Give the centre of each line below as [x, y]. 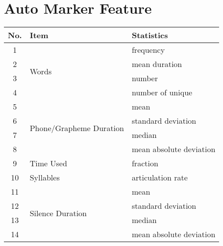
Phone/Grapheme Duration [77, 128]
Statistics [150, 35]
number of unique [162, 92]
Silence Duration [58, 213]
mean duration [157, 64]
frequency [148, 50]
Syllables [45, 178]
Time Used [48, 163]
